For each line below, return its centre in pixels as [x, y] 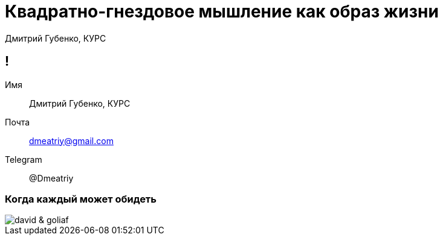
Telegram [24, 159]
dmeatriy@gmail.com [71, 141]
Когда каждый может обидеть [81, 199]
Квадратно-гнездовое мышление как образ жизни [222, 11]
